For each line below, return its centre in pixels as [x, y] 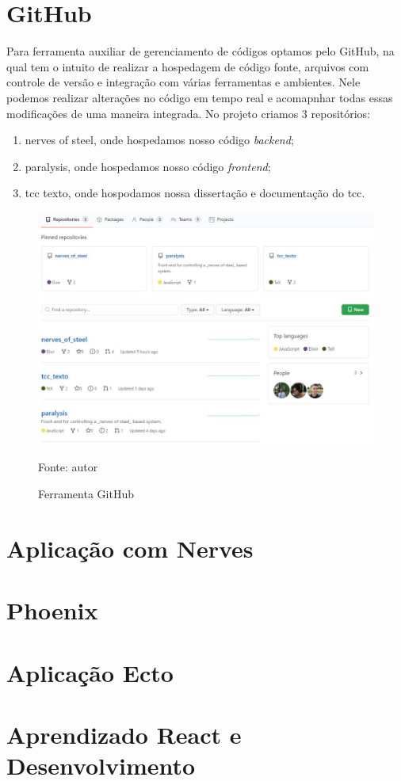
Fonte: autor [68, 467]
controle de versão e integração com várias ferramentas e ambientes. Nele [183, 82]
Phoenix [52, 610]
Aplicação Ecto [90, 672]
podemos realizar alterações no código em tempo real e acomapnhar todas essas [200, 97]
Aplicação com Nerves [130, 548]
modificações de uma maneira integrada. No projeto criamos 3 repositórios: [189, 113]
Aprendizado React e [124, 734]
